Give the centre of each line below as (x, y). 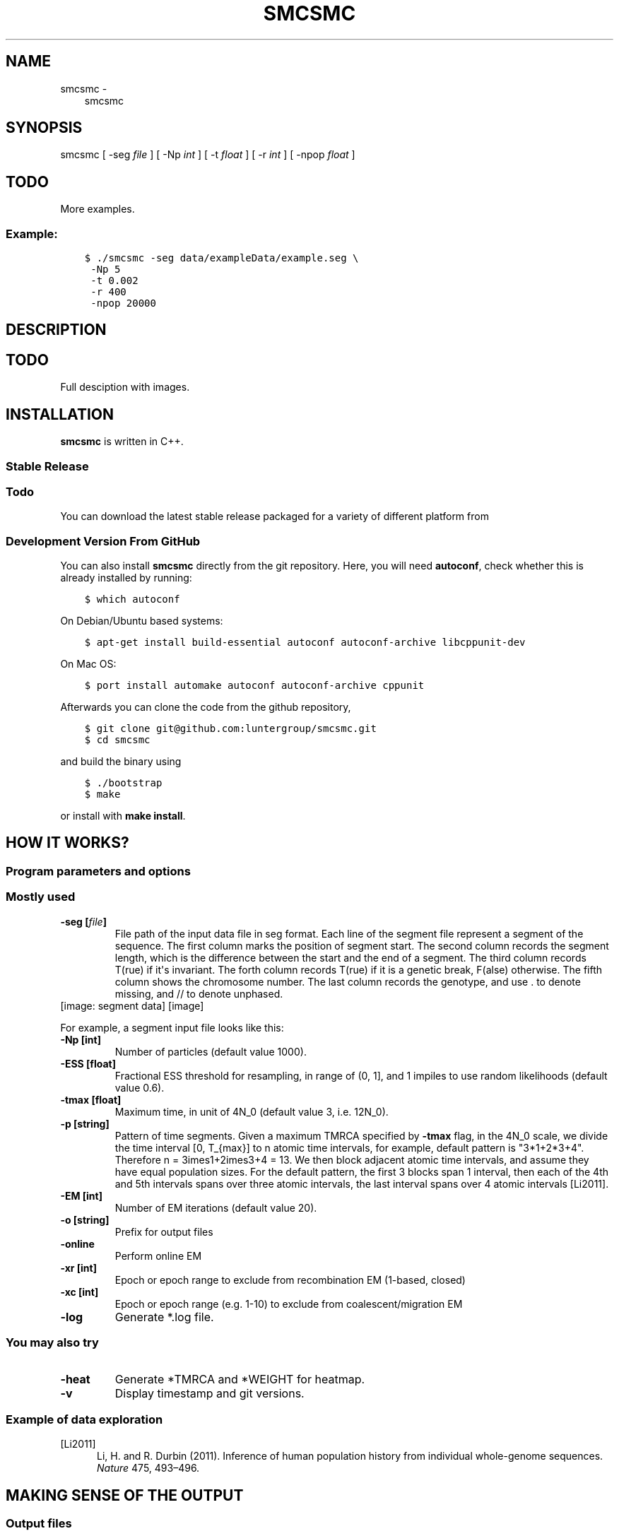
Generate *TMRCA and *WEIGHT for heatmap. (240, 1380)
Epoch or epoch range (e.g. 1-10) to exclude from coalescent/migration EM (289, 1304)
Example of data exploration (84, 1419)
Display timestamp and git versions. (210, 1394)
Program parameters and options (98, 871)
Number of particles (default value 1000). (211, 1051)
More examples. (98, 209)
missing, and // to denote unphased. (199, 993)
